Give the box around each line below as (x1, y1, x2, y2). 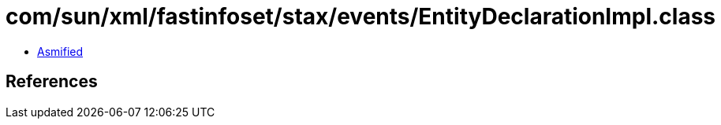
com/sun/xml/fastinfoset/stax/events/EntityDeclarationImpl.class (6, 3, 716, 30)
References (6, 72, 98, 92)
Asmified (37, 44, 84, 58)
